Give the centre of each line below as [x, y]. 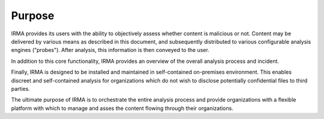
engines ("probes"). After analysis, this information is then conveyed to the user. [110, 50]
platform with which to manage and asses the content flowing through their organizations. [122, 108]
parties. [20, 89]
